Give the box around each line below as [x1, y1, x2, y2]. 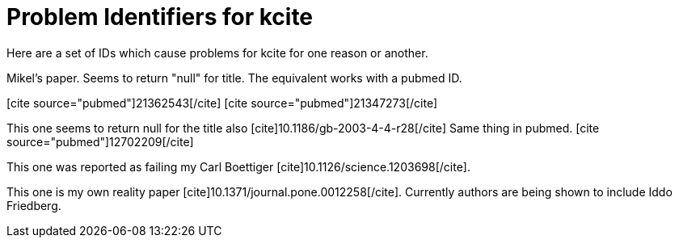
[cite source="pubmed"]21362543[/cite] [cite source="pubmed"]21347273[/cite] [6, 95, 438, 110]
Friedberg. [6, 198, 61, 212]
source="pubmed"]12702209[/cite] [6, 134, 194, 149]
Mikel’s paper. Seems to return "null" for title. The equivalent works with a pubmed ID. [6, 70, 462, 85]
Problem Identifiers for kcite [6, 3, 314, 31]
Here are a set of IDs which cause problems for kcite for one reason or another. [6, 45, 428, 60]
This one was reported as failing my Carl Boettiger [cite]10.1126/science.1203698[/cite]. [6, 159, 470, 174]
